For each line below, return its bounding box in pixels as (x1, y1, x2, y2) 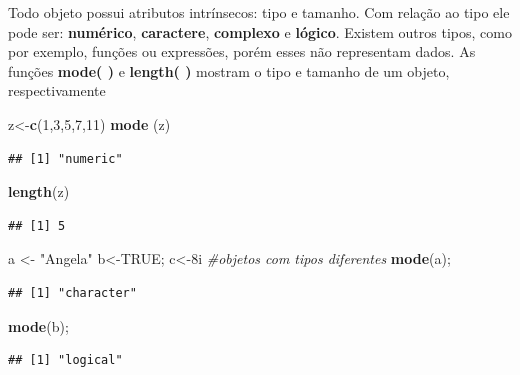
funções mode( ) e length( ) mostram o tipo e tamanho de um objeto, (8, 60, 450, 81)
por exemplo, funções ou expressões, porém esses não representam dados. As (8, 41, 476, 62)
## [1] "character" (8, 285, 137, 300)
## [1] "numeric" (8, 151, 123, 166)
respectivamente (8, 80, 106, 101)
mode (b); (8, 315, 69, 336)
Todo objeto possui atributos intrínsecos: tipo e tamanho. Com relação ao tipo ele (8, 2, 510, 22)
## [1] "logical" (8, 353, 123, 368)
